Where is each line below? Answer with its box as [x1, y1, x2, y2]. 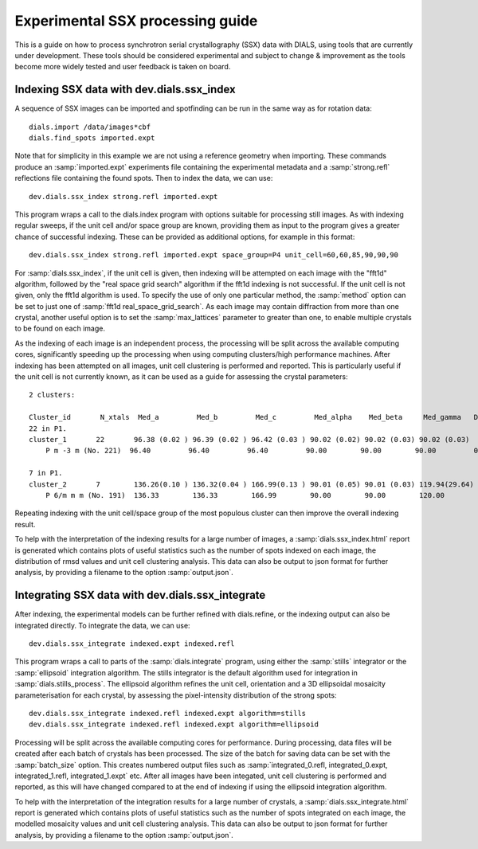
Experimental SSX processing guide [14, 12, 258, 29]
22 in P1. [29, 424, 67, 433]
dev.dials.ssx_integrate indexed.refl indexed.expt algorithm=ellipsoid [29, 720, 319, 729]
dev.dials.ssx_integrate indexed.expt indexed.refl [29, 639, 235, 648]
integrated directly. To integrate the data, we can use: [14, 620, 190, 630]
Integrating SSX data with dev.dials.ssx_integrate [14, 589, 266, 602]
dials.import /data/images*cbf [29, 122, 151, 131]
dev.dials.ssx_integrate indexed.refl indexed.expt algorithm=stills [29, 709, 307, 718]
